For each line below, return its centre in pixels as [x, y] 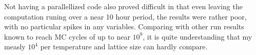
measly [15, 47]
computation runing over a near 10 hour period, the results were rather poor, [125, 16]
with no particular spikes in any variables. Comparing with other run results [124, 26]
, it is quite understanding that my [198, 36]
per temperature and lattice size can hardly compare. [124, 47]
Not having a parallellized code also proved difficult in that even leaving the [123, 6]
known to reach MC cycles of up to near [67, 36]
